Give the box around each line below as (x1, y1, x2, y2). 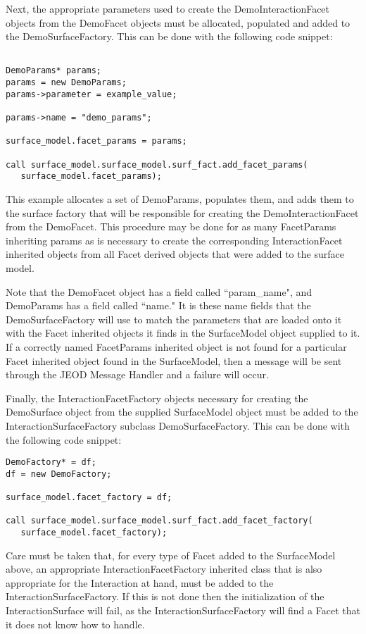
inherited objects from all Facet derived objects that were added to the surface (6, 247, 344, 261)
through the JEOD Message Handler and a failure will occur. (6, 367, 269, 382)
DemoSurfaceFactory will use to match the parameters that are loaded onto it (6, 311, 342, 326)
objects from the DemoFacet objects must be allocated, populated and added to (6, 15, 351, 30)
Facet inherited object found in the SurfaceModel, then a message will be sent (6, 353, 342, 368)
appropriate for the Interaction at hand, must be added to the (6, 575, 274, 590)
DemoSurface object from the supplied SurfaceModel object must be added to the (6, 404, 358, 419)
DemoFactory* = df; (6, 457, 96, 468)
